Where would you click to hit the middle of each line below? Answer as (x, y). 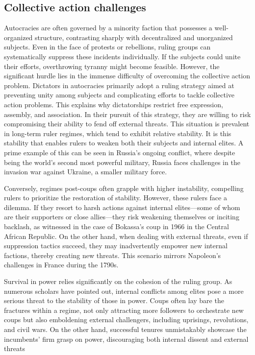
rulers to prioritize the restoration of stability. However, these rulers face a (115, 198)
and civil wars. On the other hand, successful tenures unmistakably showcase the (125, 329)
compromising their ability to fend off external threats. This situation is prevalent (127, 124)
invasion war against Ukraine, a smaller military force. (86, 172)
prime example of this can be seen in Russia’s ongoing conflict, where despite (120, 152)
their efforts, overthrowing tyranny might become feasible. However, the (112, 66)
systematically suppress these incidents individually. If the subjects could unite (122, 56)
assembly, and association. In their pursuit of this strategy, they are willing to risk (127, 114)
